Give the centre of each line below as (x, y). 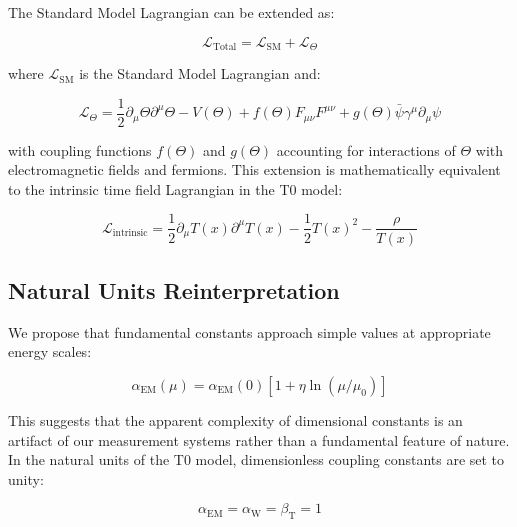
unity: (26, 478)
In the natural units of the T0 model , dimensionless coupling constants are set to (256, 459)
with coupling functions (80, 149)
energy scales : (50, 351)
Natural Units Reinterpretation (174, 289)
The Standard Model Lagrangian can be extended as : (171, 12)
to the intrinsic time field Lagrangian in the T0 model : (175, 188)
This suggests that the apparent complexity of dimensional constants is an (235, 419)
